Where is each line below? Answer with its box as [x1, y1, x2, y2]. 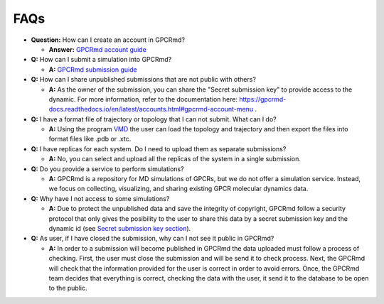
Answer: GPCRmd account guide [48, 45, 147, 53]
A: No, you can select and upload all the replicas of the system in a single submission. [48, 155, 302, 163]
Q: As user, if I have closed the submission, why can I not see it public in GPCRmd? [31, 234, 274, 243]
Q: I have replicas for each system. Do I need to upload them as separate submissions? [31, 144, 287, 153]
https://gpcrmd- [239, 94, 287, 103]
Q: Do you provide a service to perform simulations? [31, 164, 184, 173]
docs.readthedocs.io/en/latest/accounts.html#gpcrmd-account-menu [48, 105, 254, 114]
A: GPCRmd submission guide [48, 65, 138, 74]
